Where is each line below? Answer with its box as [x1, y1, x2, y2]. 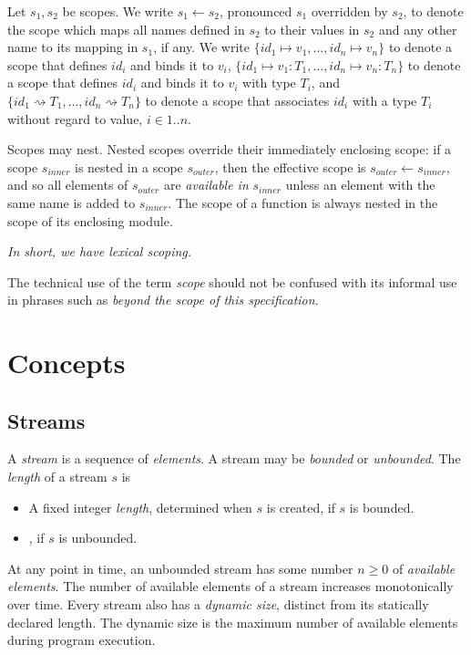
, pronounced [219, 2, 292, 20]
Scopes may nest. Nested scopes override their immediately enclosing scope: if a [7, 140, 452, 159]
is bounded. [349, 497, 415, 516]
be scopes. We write [62, 2, 174, 20]
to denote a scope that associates [145, 90, 330, 109]
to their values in [264, 19, 360, 38]
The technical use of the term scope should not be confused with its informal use [7, 272, 457, 291]
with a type [352, 90, 417, 109]
